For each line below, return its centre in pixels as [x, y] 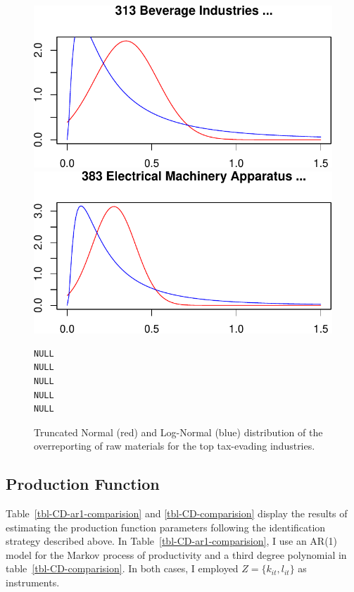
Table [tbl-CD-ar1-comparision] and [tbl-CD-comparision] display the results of [177, 513]
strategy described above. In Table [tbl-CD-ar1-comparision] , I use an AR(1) [172, 541]
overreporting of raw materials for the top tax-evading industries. [175, 446]
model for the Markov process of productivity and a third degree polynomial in [176, 554]
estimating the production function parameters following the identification [166, 527]
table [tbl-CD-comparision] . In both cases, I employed [122, 568]
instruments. [33, 582]
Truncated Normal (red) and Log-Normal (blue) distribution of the [178, 432]
